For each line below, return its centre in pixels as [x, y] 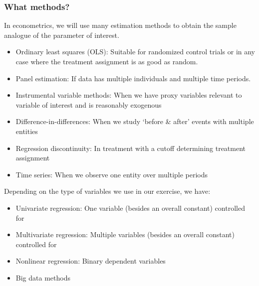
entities [27, 131]
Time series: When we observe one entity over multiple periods [112, 174]
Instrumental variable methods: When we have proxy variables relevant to [129, 95]
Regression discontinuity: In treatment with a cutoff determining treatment [131, 148]
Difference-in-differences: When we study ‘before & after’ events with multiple [135, 121]
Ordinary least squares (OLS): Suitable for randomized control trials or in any [135, 52]
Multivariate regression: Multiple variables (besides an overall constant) [125, 234]
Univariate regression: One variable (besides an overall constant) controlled [130, 208]
